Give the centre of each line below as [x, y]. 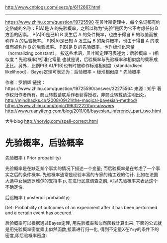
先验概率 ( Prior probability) [33, 158]
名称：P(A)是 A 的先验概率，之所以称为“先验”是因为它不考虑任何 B [90, 28]
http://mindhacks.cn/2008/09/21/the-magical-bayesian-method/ [71, 100]
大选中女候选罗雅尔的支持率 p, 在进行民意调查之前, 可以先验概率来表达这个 [82, 180]
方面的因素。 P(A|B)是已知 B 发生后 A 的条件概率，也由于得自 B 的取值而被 [82, 35]
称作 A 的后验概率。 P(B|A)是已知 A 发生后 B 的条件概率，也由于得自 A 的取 [82, 41]
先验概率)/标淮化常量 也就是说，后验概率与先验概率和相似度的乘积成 [88, 59]
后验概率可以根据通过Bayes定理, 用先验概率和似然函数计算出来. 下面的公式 [81, 223]
